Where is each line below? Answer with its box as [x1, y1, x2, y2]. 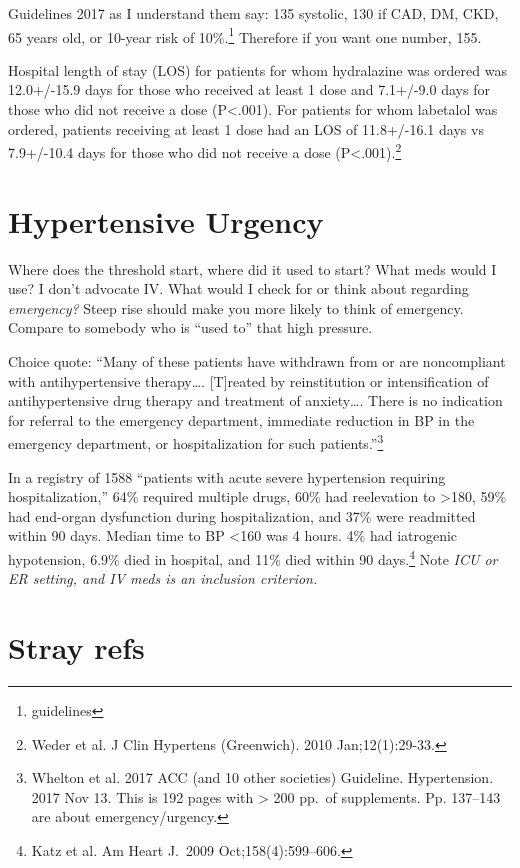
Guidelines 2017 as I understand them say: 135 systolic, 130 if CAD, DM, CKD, [8, 3, 499, 23]
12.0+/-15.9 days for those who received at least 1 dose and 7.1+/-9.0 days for [8, 79, 490, 100]
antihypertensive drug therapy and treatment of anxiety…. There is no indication [8, 390, 503, 411]
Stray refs [8, 627, 145, 667]
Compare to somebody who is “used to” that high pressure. [8, 317, 373, 338]
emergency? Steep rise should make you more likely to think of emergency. [8, 297, 464, 318]
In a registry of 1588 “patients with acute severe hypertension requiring [8, 466, 446, 487]
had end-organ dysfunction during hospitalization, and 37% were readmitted [8, 505, 476, 526]
